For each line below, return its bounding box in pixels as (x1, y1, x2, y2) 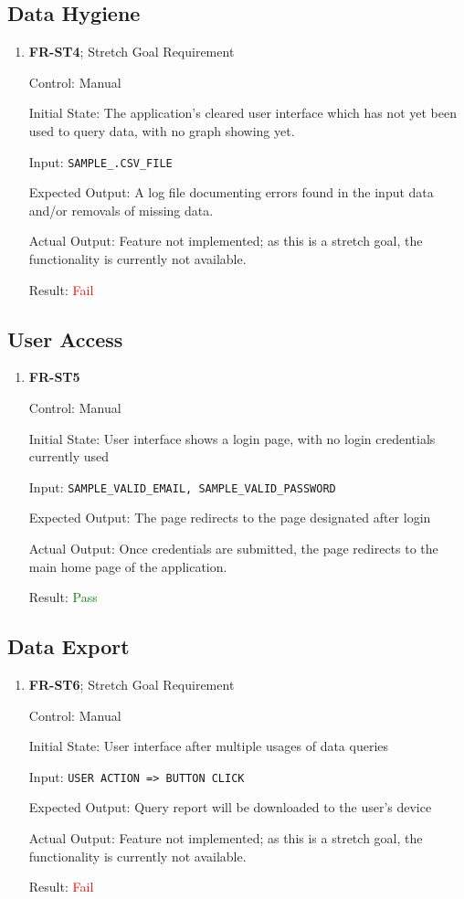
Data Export (7, 632, 130, 661)
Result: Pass (28, 587, 98, 607)
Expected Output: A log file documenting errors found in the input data (28, 183, 434, 202)
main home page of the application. (28, 556, 227, 576)
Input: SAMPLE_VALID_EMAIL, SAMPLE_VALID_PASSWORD (28, 477, 336, 496)
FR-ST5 (28, 367, 80, 386)
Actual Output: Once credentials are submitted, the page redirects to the (28, 539, 438, 558)
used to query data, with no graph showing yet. (28, 121, 295, 140)
